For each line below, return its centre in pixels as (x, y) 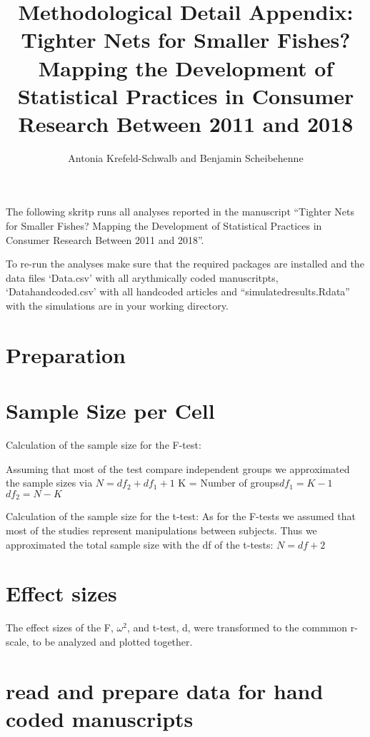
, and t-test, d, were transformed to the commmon (237, 627)
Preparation (66, 354)
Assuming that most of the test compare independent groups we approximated (178, 468)
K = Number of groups (229, 483)
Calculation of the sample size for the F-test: (104, 445)
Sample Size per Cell (110, 411)
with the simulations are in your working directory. (117, 306)
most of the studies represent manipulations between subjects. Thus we (161, 530)
